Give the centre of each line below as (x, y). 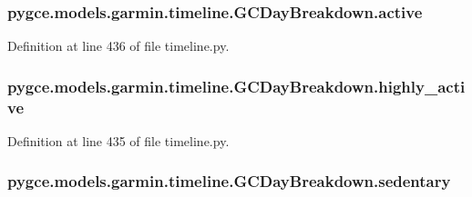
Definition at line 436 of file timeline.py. (118, 46)
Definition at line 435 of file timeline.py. (118, 140)
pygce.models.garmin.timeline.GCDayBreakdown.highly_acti (236, 86)
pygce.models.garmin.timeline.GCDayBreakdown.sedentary (229, 181)
